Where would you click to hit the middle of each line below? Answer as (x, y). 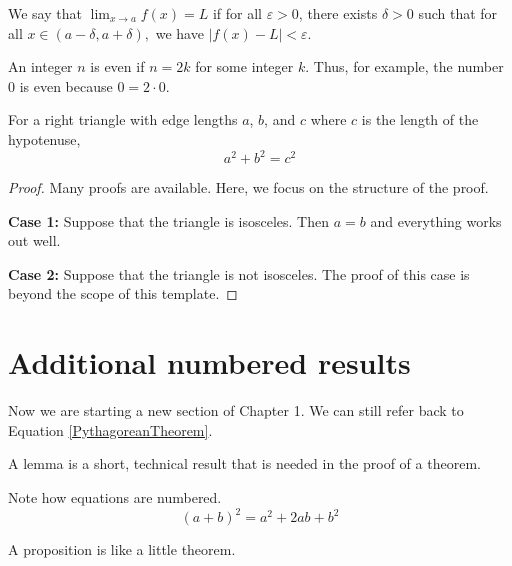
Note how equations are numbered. (115, 496)
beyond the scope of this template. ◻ (123, 293)
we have (179, 32)
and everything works (436, 220)
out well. (34, 240)
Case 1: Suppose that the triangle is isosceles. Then (168, 220)
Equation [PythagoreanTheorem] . (110, 429)
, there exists (338, 13)
